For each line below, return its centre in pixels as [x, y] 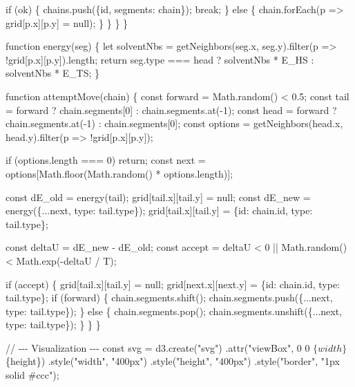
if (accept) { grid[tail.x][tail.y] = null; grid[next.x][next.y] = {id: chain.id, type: [173, 284]
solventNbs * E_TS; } [53, 73]
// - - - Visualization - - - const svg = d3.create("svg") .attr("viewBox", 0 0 [158, 347]
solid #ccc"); [32, 375]
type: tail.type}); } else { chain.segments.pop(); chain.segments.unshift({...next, [174, 311]
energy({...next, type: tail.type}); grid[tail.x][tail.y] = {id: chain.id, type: [159, 210]
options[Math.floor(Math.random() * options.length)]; [119, 173]
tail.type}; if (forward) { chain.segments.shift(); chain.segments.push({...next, [169, 298]
